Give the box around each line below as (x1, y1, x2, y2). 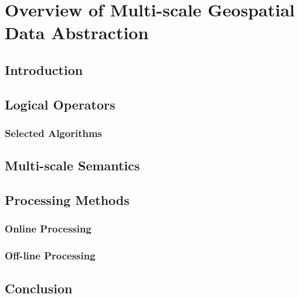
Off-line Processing (5, 248, 96, 263)
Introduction (5, 60, 83, 78)
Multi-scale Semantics (5, 156, 140, 174)
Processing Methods (5, 191, 130, 209)
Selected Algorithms (5, 126, 103, 141)
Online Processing (5, 221, 91, 236)
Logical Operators (5, 95, 115, 113)
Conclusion (5, 279, 73, 297)
